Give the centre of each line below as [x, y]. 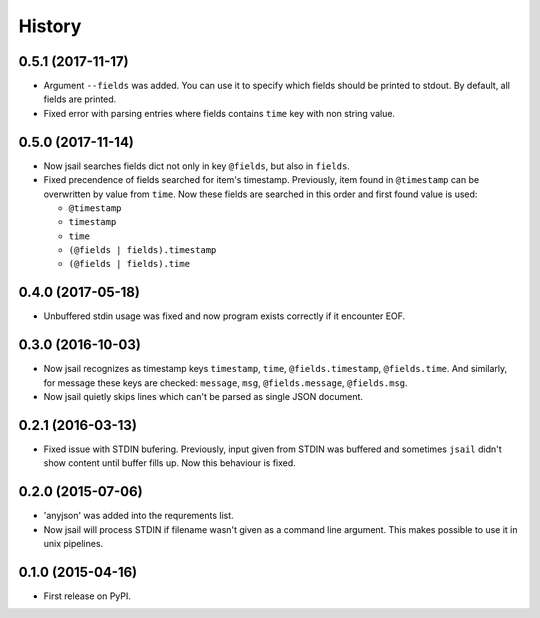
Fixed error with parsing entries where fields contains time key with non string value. [219, 113]
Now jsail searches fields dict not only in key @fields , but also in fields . [196, 166]
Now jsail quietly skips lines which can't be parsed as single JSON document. [203, 397]
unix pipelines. [73, 544]
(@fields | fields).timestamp [142, 250]
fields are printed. [80, 99]
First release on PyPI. [87, 596]
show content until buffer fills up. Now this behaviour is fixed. [170, 463]
